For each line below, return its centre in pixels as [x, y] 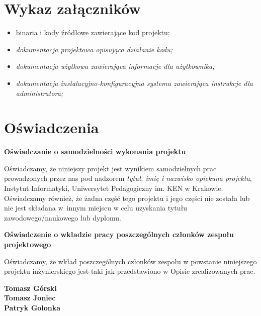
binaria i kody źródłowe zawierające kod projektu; [93, 32]
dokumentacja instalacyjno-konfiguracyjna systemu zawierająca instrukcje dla [134, 83]
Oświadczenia [52, 127]
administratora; [39, 93]
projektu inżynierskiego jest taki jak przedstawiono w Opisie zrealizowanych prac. [130, 271]
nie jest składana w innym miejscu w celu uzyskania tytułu [96, 208]
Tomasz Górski [30, 288]
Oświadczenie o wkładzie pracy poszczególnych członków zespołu [119, 234]
